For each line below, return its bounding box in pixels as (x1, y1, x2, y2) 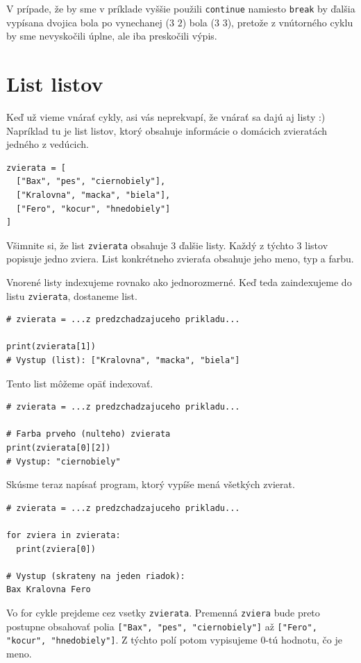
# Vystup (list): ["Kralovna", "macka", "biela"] (6, 355, 240, 365)
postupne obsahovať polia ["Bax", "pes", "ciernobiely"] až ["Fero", (6, 619, 317, 633)
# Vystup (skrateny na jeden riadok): (6, 571, 185, 581)
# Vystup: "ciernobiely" (6, 456, 121, 467)
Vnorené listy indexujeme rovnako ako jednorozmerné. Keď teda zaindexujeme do (6, 274, 352, 289)
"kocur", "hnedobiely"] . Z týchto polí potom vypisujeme (6, 632, 258, 647)
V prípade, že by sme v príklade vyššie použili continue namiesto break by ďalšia (6, 1, 355, 15)
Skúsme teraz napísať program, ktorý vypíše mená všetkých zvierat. (6, 477, 295, 492)
